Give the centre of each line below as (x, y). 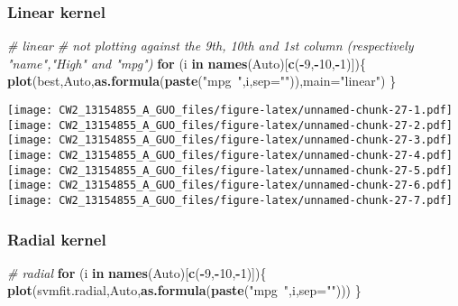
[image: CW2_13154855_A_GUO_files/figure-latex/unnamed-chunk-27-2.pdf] (230, 125)
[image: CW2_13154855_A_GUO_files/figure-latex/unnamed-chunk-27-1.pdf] (230, 110)
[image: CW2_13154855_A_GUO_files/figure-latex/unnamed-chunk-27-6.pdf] (230, 185)
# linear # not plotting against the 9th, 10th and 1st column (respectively (211, 46)
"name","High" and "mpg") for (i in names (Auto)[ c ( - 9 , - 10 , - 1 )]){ (187, 63)
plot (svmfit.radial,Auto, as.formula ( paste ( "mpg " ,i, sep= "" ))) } (184, 290)
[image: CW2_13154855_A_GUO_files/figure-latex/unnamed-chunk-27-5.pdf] (230, 170)
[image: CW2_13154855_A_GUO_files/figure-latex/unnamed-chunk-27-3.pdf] (230, 140)
